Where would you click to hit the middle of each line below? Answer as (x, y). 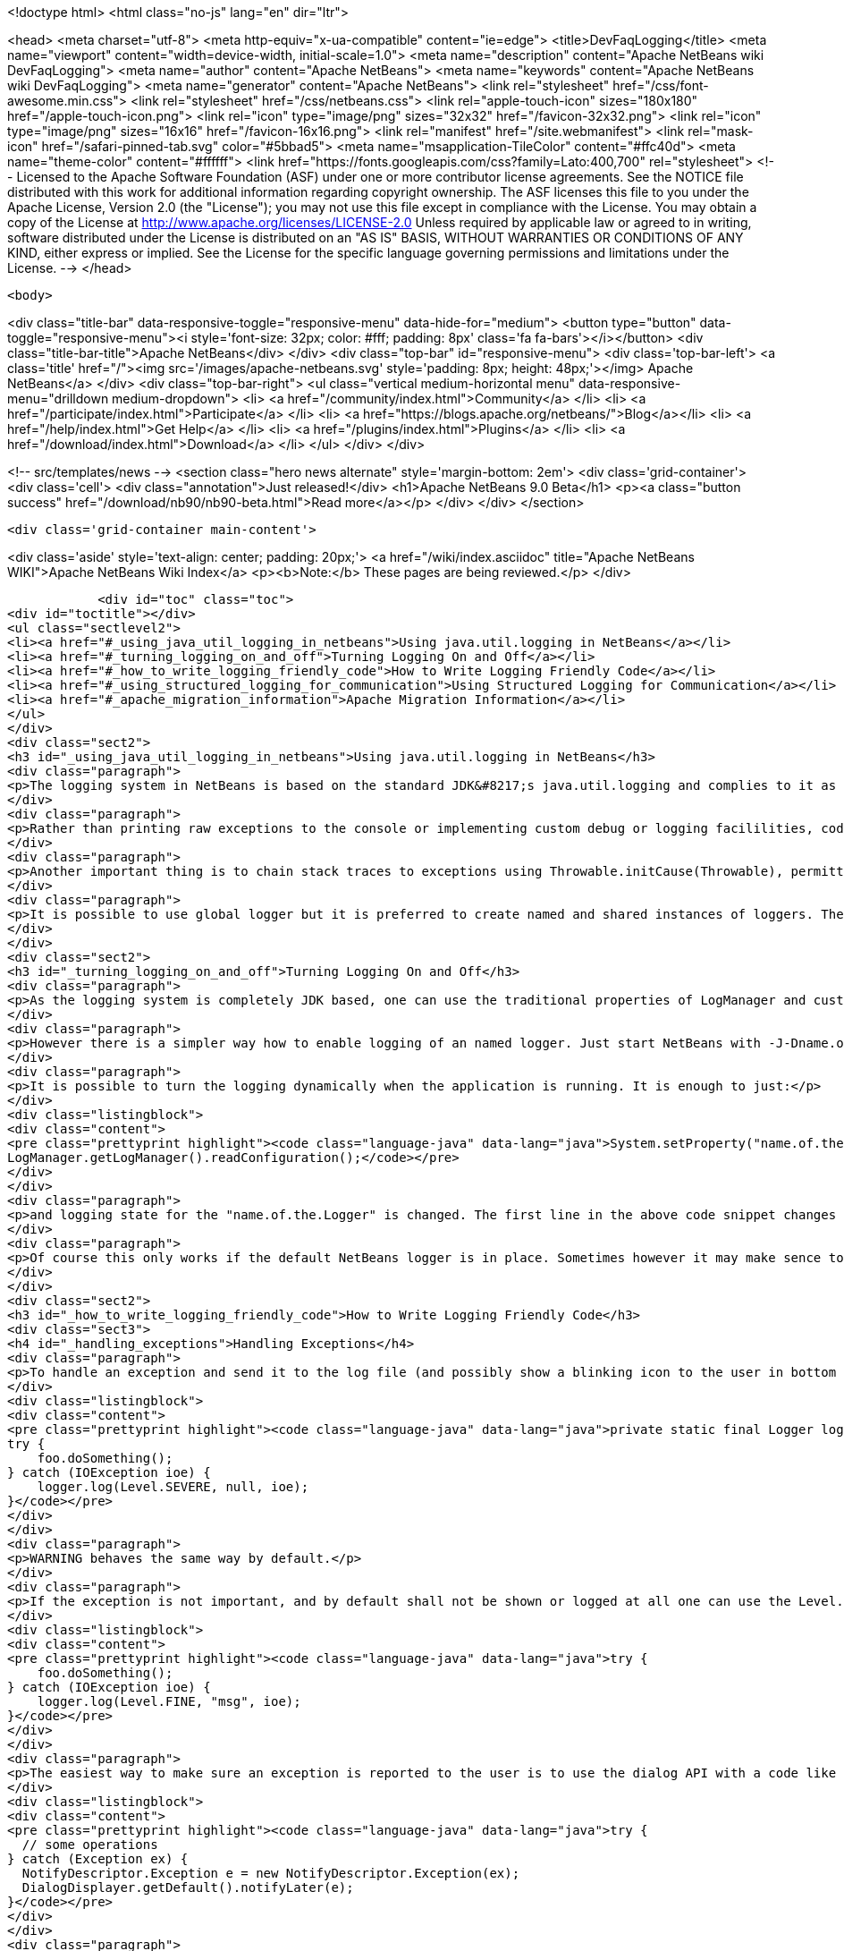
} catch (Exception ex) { (98, 1859)
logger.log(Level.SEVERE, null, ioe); (173, 1487)
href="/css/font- (661, 85)
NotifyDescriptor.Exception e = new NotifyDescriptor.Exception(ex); (271, 1873)
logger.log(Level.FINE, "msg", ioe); (169, 1701)
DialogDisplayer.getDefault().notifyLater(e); (188, 1887)
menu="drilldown (58, 399)
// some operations (90, 1845)
